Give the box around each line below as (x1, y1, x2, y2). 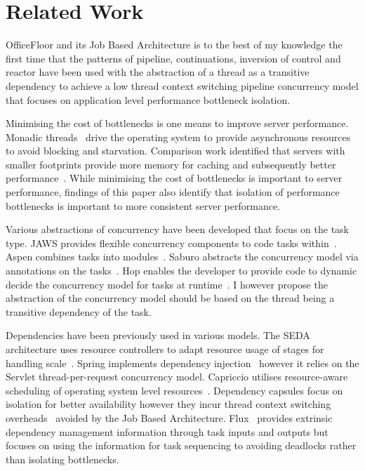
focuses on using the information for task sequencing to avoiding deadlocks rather (6, 438, 357, 453)
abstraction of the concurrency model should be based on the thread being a (6, 291, 335, 305)
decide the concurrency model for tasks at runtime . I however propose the (6, 277, 328, 291)
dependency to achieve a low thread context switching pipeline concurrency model (6, 78, 359, 93)
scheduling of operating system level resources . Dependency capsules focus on (6, 383, 343, 397)
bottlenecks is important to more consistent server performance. (6, 198, 281, 213)
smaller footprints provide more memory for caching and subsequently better (6, 157, 336, 171)
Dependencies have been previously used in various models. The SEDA (6, 328, 310, 343)
